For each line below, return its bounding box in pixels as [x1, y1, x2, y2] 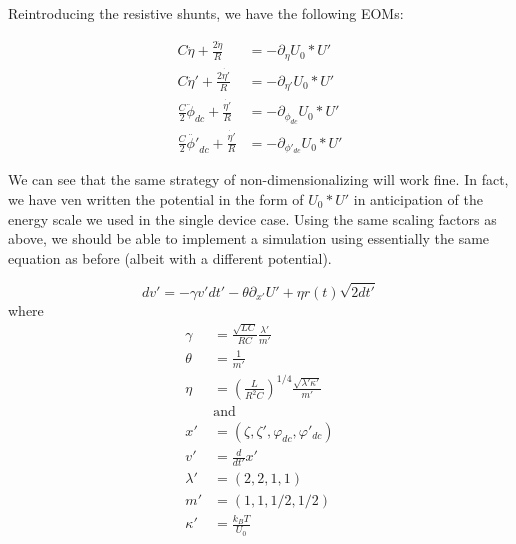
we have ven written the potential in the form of [8, 188, 304, 209]
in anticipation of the [353, 188, 483, 209]
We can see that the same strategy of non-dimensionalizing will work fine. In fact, [8, 169, 509, 190]
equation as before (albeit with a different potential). [8, 247, 332, 268]
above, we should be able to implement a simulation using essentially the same [8, 228, 490, 249]
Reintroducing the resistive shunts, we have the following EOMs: [8, 3, 404, 23]
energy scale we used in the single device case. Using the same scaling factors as [8, 208, 497, 229]
